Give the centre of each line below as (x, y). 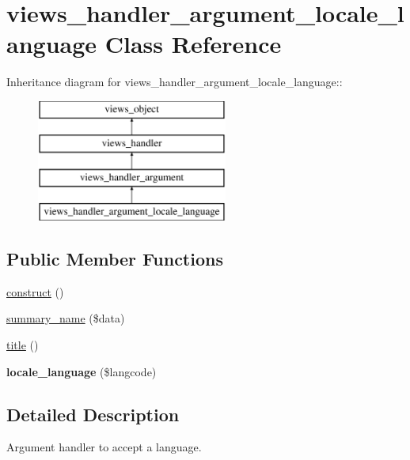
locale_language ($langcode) (82, 371)
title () (23, 345)
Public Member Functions (115, 259)
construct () (35, 291)
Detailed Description (93, 414)
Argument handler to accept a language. (104, 447)
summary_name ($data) (66, 318)
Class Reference (193, 44)
